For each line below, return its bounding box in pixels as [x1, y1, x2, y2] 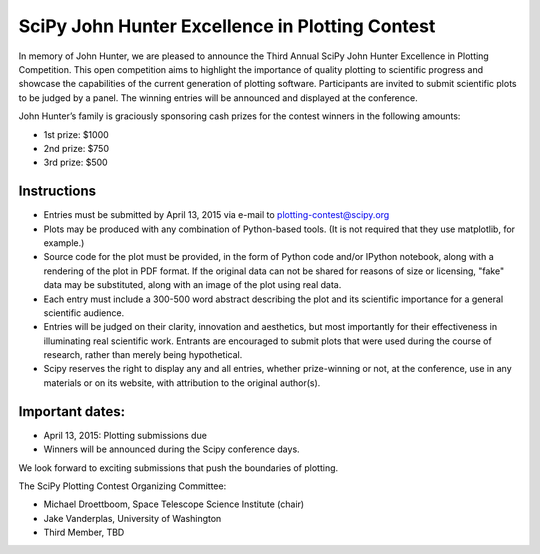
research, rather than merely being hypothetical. [43, 349, 243, 361]
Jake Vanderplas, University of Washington [43, 512, 222, 524]
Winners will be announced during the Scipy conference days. [43, 443, 300, 455]
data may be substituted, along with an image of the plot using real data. [43, 279, 342, 291]
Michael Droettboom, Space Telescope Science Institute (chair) [43, 498, 305, 510]
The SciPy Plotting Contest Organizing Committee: [18, 480, 227, 492]
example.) [43, 236, 85, 249]
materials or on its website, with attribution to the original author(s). [43, 376, 321, 389]
